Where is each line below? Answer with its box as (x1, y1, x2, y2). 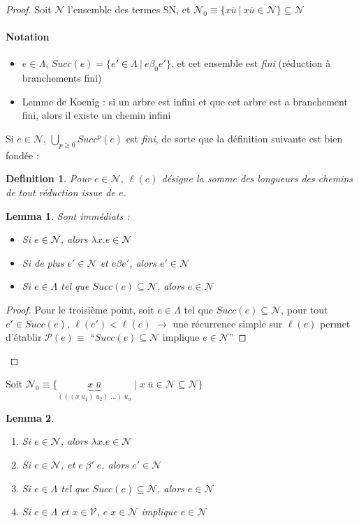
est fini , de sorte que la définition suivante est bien (126, 131, 343, 145)
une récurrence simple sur (173, 316, 283, 330)
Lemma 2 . (6, 410, 54, 425)
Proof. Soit (6, 2, 52, 16)
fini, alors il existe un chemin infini (22, 108, 171, 122)
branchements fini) (22, 71, 102, 85)
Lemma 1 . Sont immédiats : (6, 208, 130, 223)
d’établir (6, 330, 42, 344)
